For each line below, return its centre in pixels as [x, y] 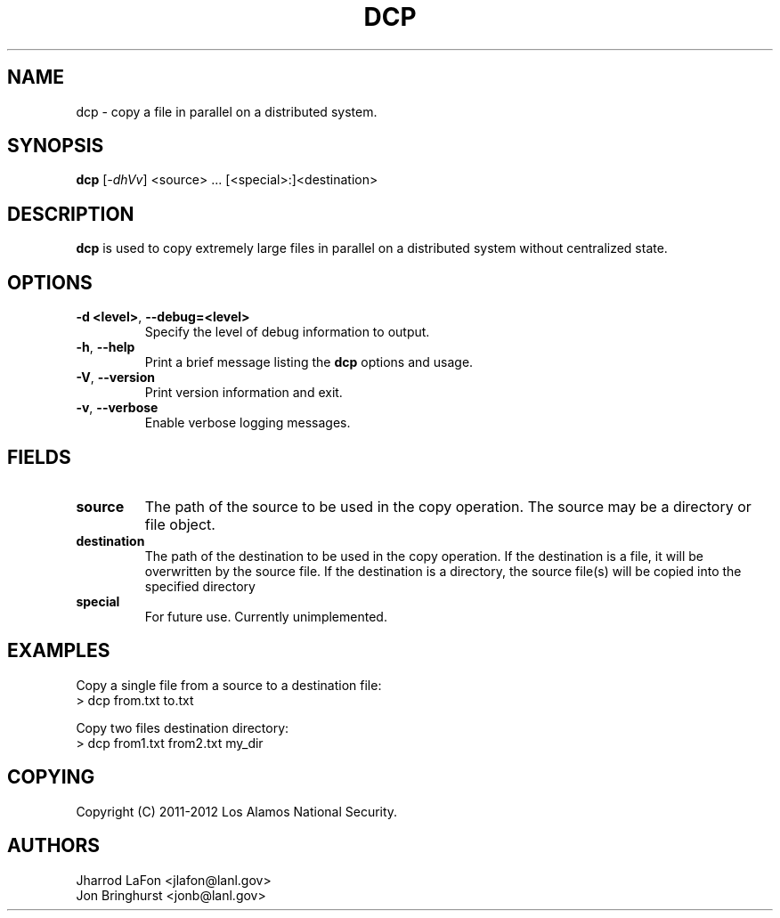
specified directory [200, 586]
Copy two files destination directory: [183, 727]
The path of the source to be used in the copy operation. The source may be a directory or [448, 506]
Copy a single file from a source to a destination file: [229, 685]
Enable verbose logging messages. [248, 423]
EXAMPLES [59, 651]
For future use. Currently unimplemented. [266, 616]
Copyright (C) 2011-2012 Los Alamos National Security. [237, 811]
